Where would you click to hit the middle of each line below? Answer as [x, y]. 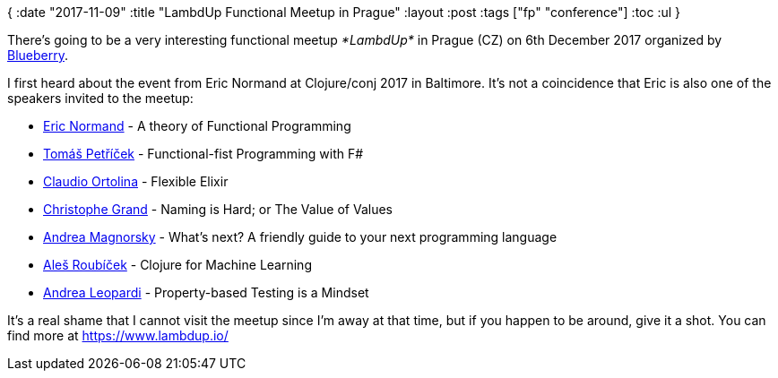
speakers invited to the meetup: [100, 98]
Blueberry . [38, 55]
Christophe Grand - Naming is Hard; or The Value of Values [218, 209]
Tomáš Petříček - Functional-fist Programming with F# [203, 154]
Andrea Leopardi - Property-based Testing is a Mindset [206, 292]
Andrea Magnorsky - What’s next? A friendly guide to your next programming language [300, 237]
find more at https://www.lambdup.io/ [118, 335]
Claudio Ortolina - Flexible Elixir [136, 181]
